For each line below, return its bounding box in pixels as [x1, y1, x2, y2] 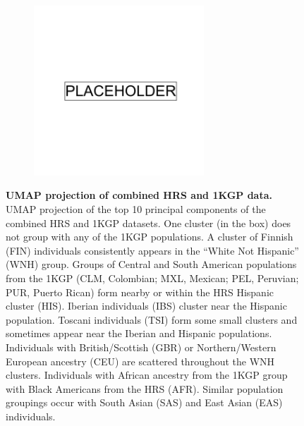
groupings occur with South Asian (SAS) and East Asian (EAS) [6, 395, 283, 410]
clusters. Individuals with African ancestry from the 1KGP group [6, 367, 288, 382]
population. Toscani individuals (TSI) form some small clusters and [6, 312, 298, 327]
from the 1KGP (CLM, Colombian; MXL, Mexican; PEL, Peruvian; [6, 270, 299, 285]
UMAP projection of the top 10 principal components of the [6, 201, 266, 216]
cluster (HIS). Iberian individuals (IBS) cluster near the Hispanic [6, 298, 287, 313]
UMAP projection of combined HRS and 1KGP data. [6, 188, 272, 202]
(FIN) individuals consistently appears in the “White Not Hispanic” [6, 243, 299, 257]
